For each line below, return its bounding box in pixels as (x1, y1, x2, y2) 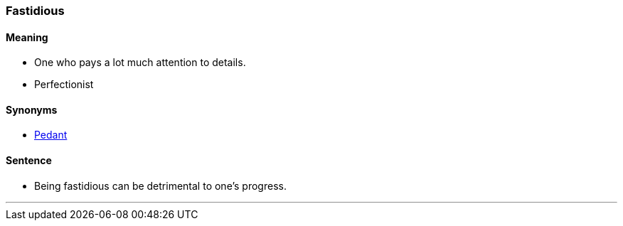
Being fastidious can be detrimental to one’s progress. (34, 179, 287, 192)
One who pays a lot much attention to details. (34, 56, 246, 69)
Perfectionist (34, 78, 94, 91)
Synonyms (6, 103, 58, 116)
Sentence (6, 154, 52, 167)
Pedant (34, 129, 68, 141)
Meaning (6, 31, 48, 43)
